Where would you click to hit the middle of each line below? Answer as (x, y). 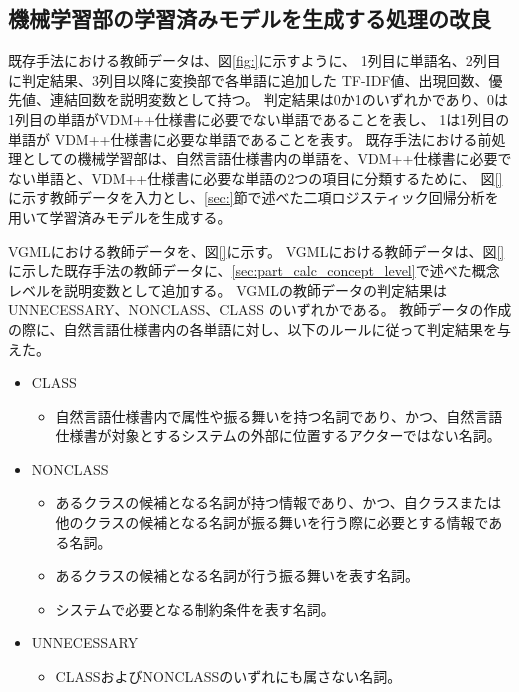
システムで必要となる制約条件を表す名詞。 (195, 608)
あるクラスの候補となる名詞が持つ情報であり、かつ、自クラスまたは (278, 502)
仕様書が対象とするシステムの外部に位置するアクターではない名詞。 (278, 435)
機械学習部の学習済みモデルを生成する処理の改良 (249, 18)
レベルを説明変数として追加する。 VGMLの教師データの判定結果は (227, 289)
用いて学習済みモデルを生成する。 (120, 216)
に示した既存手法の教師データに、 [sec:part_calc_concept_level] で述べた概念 (254, 270)
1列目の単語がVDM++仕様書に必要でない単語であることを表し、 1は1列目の (259, 118)
